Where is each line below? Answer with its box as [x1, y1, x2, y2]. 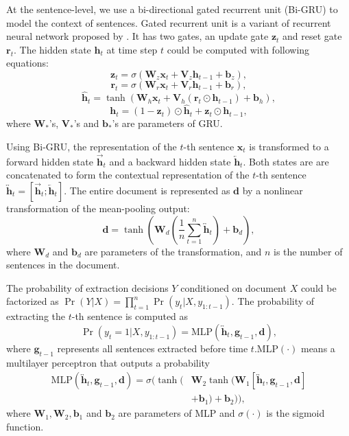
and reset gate [282, 29, 342, 43]
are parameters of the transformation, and [84, 244, 262, 258]
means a [300, 341, 335, 355]
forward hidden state [6, 154, 93, 168]
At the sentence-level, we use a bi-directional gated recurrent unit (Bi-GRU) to [6, 2, 338, 16]
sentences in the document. [6, 257, 120, 272]
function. [6, 420, 44, 434]
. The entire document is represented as [64, 183, 230, 197]
